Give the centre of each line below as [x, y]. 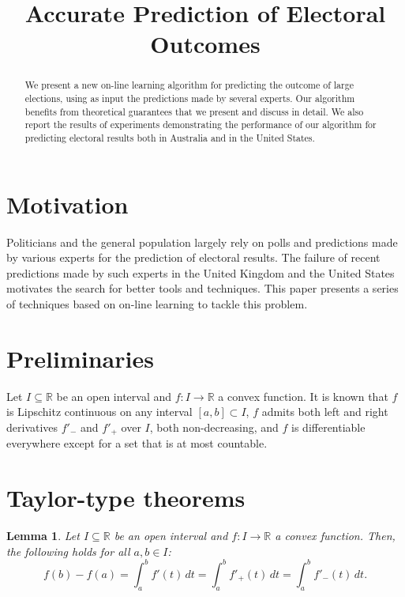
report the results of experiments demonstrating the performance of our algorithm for [201, 125]
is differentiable [328, 427]
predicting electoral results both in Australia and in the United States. [170, 137]
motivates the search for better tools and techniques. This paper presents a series [202, 288]
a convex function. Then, [335, 536]
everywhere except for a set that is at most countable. [137, 443]
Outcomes [205, 44]
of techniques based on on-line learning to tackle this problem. [157, 303]
